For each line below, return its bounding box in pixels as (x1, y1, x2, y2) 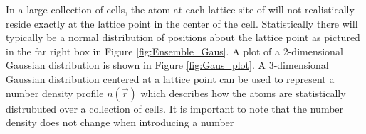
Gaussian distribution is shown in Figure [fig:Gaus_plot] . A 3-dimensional (6, 57, 329, 72)
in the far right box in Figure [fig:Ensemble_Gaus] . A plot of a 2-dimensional (6, 43, 343, 58)
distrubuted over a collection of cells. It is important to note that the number (6, 101, 344, 116)
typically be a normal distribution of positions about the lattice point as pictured (6, 30, 360, 45)
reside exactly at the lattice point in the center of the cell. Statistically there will (6, 16, 358, 30)
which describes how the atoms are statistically (140, 85, 346, 100)
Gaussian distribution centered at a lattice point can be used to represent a (6, 71, 335, 86)
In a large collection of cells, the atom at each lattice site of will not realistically (6, 2, 355, 16)
